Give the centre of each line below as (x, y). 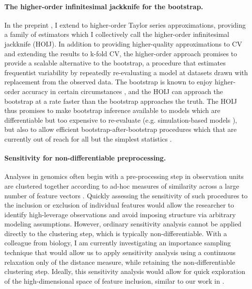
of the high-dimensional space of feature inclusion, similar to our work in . (114, 281)
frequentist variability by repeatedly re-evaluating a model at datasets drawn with (126, 72)
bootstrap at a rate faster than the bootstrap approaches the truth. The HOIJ (121, 101)
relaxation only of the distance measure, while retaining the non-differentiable (120, 262)
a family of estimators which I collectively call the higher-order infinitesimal (117, 34)
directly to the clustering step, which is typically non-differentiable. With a (116, 233)
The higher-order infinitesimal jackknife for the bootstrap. (104, 6)
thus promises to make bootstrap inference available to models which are (112, 110)
